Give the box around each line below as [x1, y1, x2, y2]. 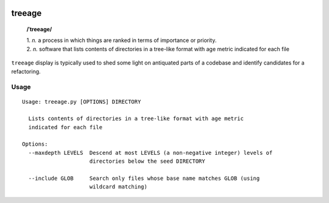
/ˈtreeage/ [26, 26, 52, 33]
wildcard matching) [89, 183, 147, 190]
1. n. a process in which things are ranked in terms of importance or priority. [26, 37, 217, 44]
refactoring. [11, 68, 41, 75]
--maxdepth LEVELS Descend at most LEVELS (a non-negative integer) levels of [28, 149, 273, 156]
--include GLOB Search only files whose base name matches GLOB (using [28, 175, 260, 182]
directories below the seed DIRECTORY [89, 158, 205, 165]
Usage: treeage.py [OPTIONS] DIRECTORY [22, 98, 141, 105]
